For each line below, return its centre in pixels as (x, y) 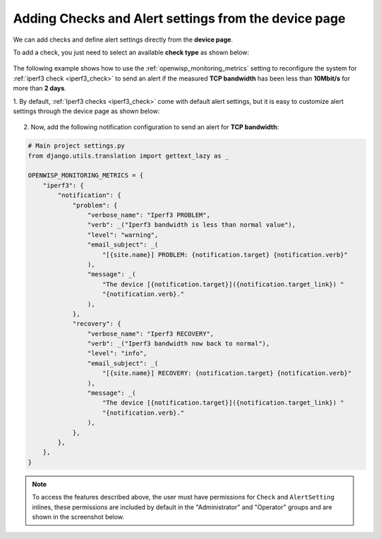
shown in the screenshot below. (78, 516)
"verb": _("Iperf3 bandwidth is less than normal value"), (192, 225)
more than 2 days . (40, 88)
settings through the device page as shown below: (86, 111)
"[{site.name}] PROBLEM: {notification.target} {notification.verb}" (225, 255)
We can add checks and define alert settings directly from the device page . (123, 40)
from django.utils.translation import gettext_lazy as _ (128, 156)
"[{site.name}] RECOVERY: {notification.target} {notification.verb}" (227, 373)
